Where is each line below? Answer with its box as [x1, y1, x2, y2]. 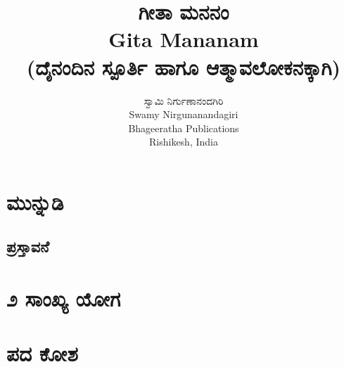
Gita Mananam [108, 25, 259, 53]
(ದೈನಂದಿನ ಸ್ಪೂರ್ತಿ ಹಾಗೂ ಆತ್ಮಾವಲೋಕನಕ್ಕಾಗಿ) [26, 52, 341, 81]
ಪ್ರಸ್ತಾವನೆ [6, 236, 49, 257]
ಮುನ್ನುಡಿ [6, 187, 64, 216]
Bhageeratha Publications [128, 120, 239, 135]
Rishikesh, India [149, 134, 218, 149]
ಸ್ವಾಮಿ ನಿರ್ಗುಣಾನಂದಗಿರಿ [144, 93, 224, 108]
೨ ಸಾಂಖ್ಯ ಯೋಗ [6, 284, 121, 313]
